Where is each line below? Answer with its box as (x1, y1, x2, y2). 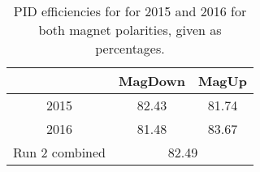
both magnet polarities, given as (38, 20, 222, 39)
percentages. (95, 39, 165, 58)
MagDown (119, 71, 185, 90)
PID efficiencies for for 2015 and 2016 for (13, 2, 247, 20)
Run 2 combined (13, 143, 106, 161)
